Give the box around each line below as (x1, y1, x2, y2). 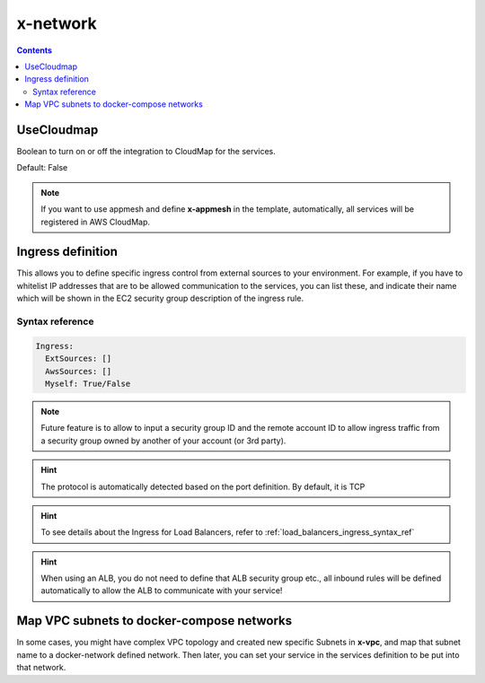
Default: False (16, 162, 68, 173)
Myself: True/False (45, 378, 131, 389)
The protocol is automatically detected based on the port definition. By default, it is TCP (40, 481, 366, 492)
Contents (16, 45, 53, 56)
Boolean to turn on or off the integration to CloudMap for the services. (16, 146, 276, 157)
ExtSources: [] (45, 354, 112, 363)
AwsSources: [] (45, 366, 112, 376)
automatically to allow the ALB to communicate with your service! (40, 585, 283, 596)
